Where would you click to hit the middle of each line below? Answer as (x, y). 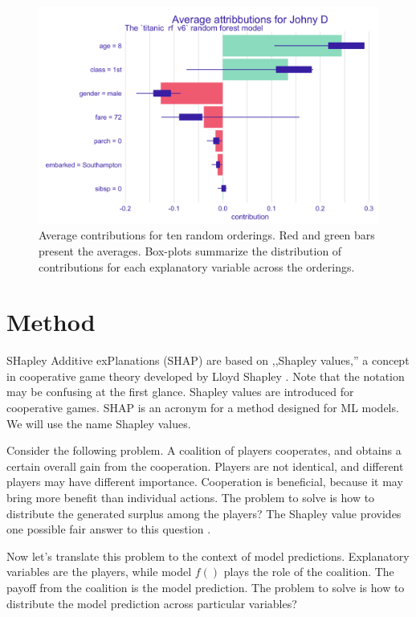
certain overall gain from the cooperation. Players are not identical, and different (205, 466)
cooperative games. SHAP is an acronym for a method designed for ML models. (203, 408)
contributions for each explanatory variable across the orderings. (197, 266)
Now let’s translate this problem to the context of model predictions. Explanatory (208, 556)
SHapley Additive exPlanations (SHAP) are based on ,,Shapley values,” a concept (208, 360)
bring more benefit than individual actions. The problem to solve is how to (191, 498)
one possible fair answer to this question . (109, 529)
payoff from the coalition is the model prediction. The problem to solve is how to (206, 588)
